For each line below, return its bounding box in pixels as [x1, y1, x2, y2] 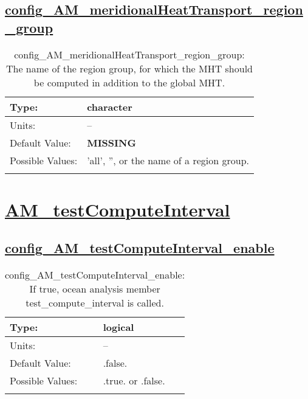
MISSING [87, 135, 136, 150]
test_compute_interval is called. [26, 296, 164, 310]
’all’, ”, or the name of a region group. [87, 153, 249, 167]
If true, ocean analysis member [29, 282, 160, 296]
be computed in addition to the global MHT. [33, 75, 225, 89]
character [87, 99, 132, 114]
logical [103, 320, 134, 335]
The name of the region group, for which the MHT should [5, 61, 253, 75]
